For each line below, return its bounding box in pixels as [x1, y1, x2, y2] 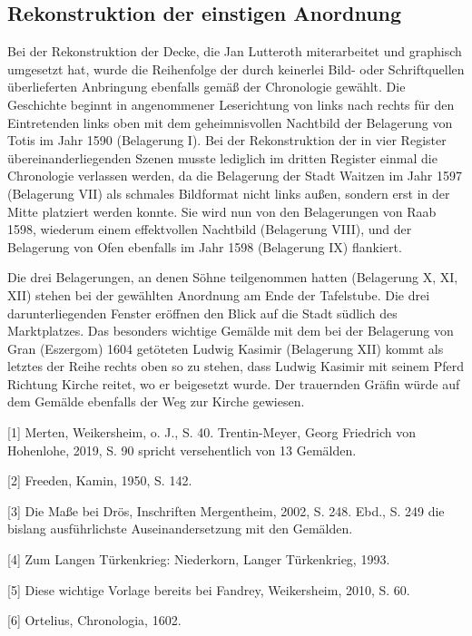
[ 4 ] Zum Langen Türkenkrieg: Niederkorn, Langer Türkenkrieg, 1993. [7, 550, 390, 569]
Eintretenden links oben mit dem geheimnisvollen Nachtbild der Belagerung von [7, 113, 453, 132]
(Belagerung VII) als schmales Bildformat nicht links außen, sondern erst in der [7, 183, 450, 202]
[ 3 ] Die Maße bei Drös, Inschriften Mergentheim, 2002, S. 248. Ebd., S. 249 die [7, 501, 445, 520]
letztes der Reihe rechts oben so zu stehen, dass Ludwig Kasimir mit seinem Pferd [7, 357, 464, 376]
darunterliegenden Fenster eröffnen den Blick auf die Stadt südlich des [7, 303, 398, 322]
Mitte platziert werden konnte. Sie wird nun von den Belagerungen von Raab [7, 201, 437, 220]
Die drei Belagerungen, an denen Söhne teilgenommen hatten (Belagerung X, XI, [7, 268, 458, 287]
